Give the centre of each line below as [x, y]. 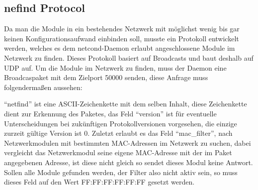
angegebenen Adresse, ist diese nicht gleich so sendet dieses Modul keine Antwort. [129, 162]
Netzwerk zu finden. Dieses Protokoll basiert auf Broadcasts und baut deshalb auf [129, 57]
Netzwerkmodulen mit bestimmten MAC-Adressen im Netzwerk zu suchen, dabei [128, 142]
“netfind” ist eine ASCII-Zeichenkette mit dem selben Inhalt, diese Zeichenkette [126, 104]
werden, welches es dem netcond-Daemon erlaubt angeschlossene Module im [120, 48]
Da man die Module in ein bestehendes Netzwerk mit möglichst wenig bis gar [122, 29]
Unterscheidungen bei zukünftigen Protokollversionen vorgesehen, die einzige [121, 123]
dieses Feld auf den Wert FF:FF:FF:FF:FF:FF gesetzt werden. [99, 182]
